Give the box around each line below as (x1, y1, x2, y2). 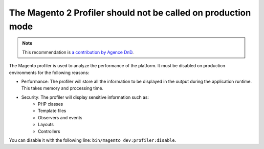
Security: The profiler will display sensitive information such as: (21, 94, 149, 100)
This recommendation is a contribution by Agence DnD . (22, 49, 134, 55)
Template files (38, 108, 66, 114)
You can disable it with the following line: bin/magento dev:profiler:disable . (9, 137, 176, 143)
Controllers (38, 128, 61, 134)
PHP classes (38, 101, 63, 107)
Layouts (38, 122, 54, 128)
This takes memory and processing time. (21, 85, 104, 91)
